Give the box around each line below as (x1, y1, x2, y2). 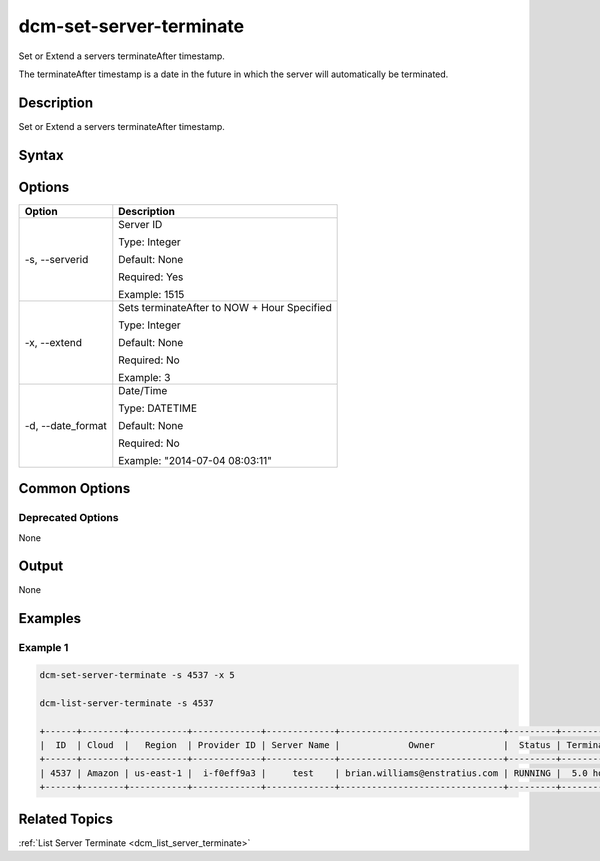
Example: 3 (118, 370, 171, 384)
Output (18, 558, 64, 575)
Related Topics (18, 810, 114, 827)
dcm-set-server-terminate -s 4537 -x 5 (39, 670, 235, 680)
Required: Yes (118, 270, 184, 284)
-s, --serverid (24, 252, 89, 266)
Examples (18, 610, 82, 627)
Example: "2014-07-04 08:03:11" (118, 453, 272, 467)
